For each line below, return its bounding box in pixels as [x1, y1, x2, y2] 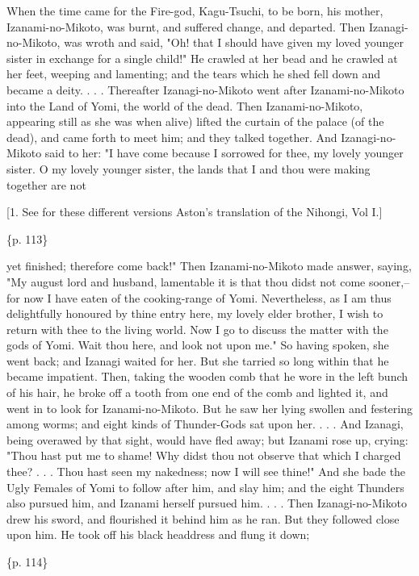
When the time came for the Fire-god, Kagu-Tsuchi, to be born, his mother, [6, 2, 383, 19]
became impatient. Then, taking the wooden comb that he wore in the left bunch [6, 368, 409, 385]
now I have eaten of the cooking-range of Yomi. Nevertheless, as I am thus [23, 289, 392, 306]
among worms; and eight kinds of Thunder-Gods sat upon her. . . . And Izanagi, [6, 415, 404, 432]
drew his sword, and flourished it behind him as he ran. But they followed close [6, 510, 400, 527]
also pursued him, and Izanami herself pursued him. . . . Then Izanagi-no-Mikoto [6, 495, 407, 511]
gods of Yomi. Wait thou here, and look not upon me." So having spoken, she [6, 336, 389, 353]
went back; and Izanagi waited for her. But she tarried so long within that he [6, 352, 389, 369]
